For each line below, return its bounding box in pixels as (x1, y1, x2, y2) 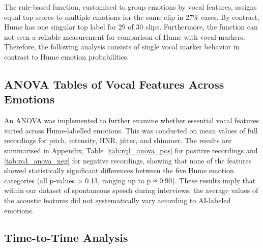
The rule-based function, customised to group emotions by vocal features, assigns (4, 2, 257, 12)
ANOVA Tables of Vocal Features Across (4, 76, 224, 92)
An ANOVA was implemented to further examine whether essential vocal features (4, 115, 259, 126)
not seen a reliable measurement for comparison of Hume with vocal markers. (4, 31, 245, 42)
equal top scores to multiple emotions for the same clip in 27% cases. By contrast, (4, 11, 259, 22)
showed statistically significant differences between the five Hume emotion (4, 165, 234, 176)
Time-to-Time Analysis (4, 230, 128, 245)
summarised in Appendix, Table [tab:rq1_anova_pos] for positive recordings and (4, 145, 258, 155)
